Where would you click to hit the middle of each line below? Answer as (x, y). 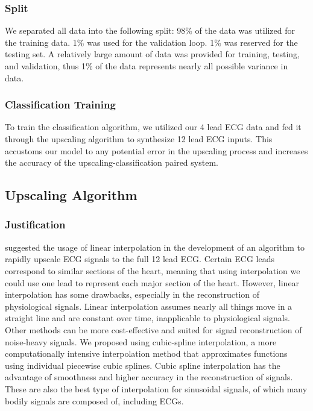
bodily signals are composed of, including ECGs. (94, 400)
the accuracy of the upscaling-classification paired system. (112, 162)
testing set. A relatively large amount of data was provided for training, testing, (152, 54)
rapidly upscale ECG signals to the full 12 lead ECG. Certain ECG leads (140, 259)
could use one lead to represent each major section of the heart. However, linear (152, 282)
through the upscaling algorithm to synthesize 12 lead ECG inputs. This (139, 139)
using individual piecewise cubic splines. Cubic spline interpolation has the (143, 365)
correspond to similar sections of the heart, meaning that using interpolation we (153, 270)
